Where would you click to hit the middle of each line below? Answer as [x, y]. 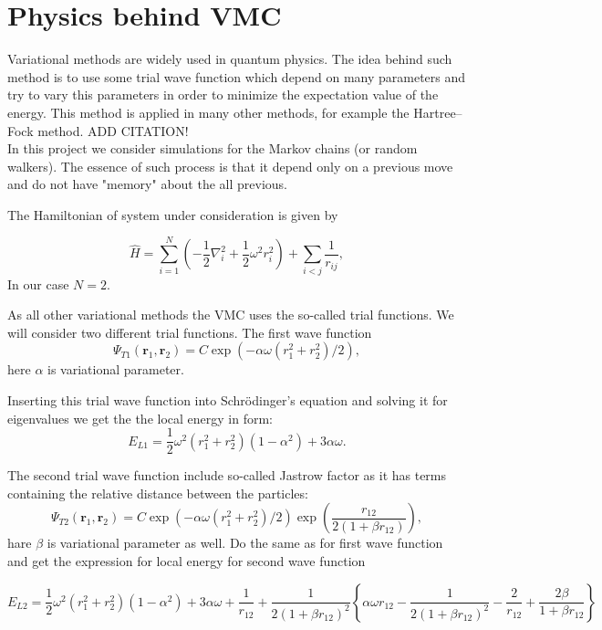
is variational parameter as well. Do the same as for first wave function [245, 543]
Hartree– [438, 112]
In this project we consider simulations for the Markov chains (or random [213, 148]
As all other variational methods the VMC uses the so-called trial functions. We [231, 315]
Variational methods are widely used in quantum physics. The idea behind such [230, 59]
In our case [38, 283]
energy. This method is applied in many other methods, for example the [208, 112]
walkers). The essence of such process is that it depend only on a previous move [230, 166]
